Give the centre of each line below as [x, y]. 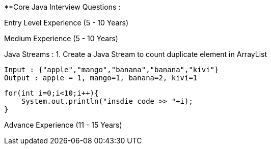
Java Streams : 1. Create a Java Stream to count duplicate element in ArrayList [136, 54]
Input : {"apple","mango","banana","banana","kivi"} [112, 70]
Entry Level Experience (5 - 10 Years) [66, 23]
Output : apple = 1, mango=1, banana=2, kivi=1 [101, 78]
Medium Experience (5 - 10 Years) [61, 38]
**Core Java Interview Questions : [62, 7]
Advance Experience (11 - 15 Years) [63, 125]
